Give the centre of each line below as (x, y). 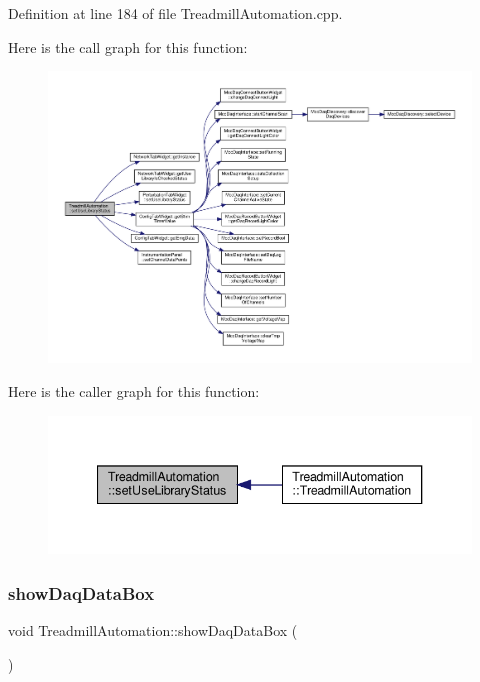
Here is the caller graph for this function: (134, 390)
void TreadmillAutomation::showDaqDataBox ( (153, 630)
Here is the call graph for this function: (128, 46)
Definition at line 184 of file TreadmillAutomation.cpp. (175, 13)
